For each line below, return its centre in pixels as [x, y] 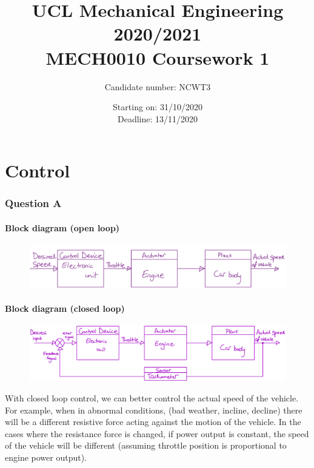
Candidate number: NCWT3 [158, 86]
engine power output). [46, 457]
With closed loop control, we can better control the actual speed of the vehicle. [152, 398]
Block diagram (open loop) [62, 227]
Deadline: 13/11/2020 [158, 118]
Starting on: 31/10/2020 [158, 107]
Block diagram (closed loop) [65, 308]
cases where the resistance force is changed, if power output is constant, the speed [157, 433]
